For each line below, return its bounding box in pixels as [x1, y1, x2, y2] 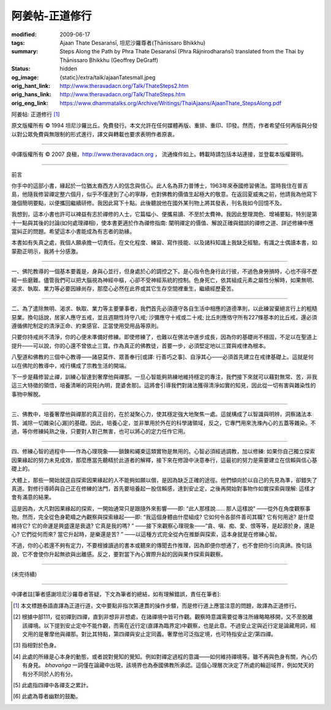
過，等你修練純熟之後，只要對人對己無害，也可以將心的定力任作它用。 [11, 427, 189, 435]
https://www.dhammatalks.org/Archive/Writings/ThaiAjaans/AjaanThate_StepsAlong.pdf [59, 99, 282, 107]
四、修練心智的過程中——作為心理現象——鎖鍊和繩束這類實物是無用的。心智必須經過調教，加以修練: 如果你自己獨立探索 [11, 448, 315, 455]
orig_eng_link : [11, 99, 48, 107]
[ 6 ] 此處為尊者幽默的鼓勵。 [13, 693, 82, 700]
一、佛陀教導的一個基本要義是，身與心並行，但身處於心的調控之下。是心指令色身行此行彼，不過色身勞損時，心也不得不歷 [11, 268, 318, 275]
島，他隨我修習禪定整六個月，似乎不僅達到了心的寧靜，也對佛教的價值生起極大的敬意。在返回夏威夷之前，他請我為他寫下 [11, 190, 318, 198]
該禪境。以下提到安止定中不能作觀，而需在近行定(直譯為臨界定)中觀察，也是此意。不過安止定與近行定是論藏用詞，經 [22, 622, 316, 629]
